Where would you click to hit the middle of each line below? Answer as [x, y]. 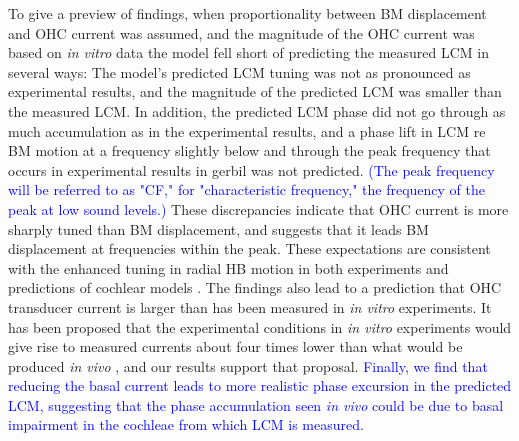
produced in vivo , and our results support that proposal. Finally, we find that [248, 365]
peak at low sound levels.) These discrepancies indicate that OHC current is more [258, 208]
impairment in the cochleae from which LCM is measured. [186, 424]
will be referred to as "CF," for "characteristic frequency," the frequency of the [246, 189]
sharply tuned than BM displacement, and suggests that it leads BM [218, 228]
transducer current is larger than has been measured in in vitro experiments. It [250, 306]
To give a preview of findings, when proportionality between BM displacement [247, 13]
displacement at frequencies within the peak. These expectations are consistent [249, 248]
